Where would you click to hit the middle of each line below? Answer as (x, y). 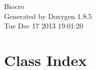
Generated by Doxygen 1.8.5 (48, 16)
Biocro (14, 6)
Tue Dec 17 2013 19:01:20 (44, 26)
